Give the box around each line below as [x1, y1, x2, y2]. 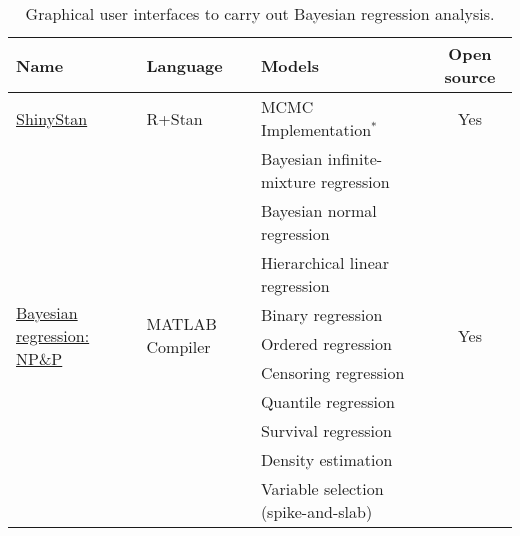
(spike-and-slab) [260, 500, 373, 523]
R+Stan [146, 106, 203, 130]
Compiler [146, 335, 211, 358]
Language [146, 53, 223, 77]
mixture [260, 170, 316, 193]
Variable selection [260, 477, 384, 500]
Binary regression [260, 303, 383, 326]
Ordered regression [260, 332, 392, 355]
